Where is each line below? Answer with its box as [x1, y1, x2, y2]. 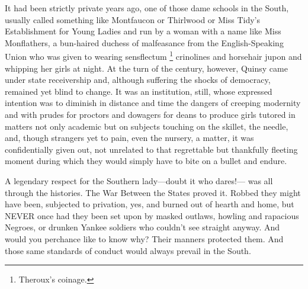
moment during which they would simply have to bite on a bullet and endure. [5, 155, 287, 167]
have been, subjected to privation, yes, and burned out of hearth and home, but [5, 198, 294, 210]
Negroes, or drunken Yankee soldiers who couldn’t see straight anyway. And [5, 221, 280, 233]
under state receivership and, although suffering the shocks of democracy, [5, 73, 271, 86]
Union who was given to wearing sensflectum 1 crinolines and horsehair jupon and [5, 49, 302, 63]
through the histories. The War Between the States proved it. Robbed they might [5, 186, 301, 198]
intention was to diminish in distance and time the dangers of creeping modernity [5, 97, 301, 109]
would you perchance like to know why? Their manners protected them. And [5, 232, 284, 245]
